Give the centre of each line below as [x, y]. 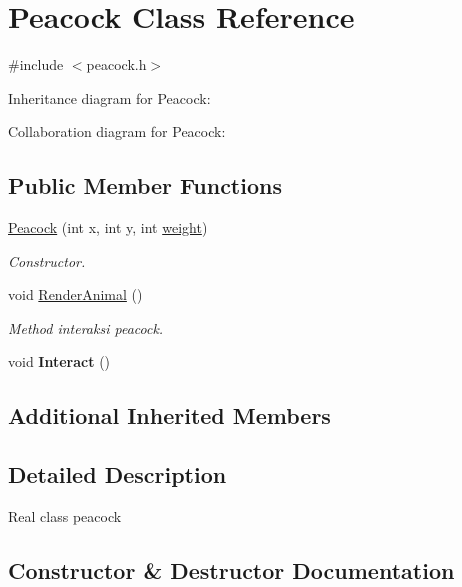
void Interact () [59, 361]
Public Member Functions [145, 185]
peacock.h [116, 64]
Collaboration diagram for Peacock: [117, 131]
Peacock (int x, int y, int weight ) [108, 227]
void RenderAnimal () [75, 294]
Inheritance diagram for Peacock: [109, 97]
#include [36, 64]
